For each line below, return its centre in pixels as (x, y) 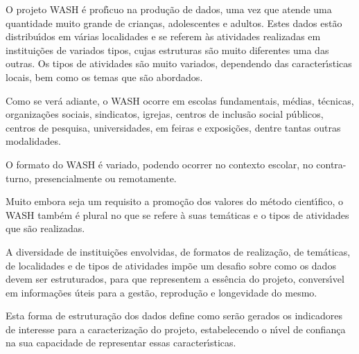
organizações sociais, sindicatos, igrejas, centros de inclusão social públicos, (165, 114)
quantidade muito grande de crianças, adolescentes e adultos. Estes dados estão (174, 23)
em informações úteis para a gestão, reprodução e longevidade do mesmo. (161, 292)
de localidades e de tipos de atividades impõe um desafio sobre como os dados (171, 265)
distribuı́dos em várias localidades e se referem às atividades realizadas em (163, 36)
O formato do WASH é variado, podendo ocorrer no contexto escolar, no (159, 164)
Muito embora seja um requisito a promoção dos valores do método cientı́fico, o (174, 201)
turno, (19, 178)
